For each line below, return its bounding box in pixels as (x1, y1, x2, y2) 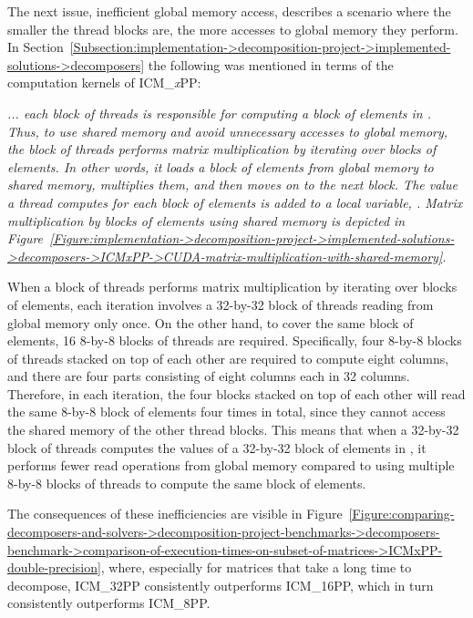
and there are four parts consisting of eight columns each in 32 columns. (7, 366, 410, 386)
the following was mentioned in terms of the (148, 55, 394, 74)
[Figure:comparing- (348, 504, 455, 523)
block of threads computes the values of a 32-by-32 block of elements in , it (7, 438, 427, 457)
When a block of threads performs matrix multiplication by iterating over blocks (7, 277, 458, 296)
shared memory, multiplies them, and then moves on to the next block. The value (7, 175, 458, 194)
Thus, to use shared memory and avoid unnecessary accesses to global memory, (7, 121, 448, 140)
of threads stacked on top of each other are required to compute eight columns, (7, 348, 449, 367)
